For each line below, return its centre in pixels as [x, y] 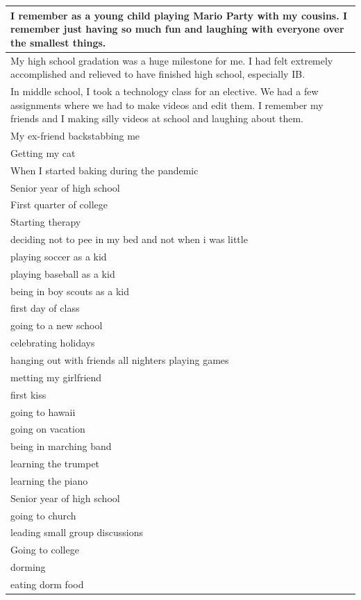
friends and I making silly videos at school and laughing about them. [157, 118]
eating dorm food [47, 584]
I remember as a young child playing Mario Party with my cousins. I [179, 15]
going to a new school [57, 325]
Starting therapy [46, 222]
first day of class [45, 308]
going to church [43, 515]
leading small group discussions [77, 532]
